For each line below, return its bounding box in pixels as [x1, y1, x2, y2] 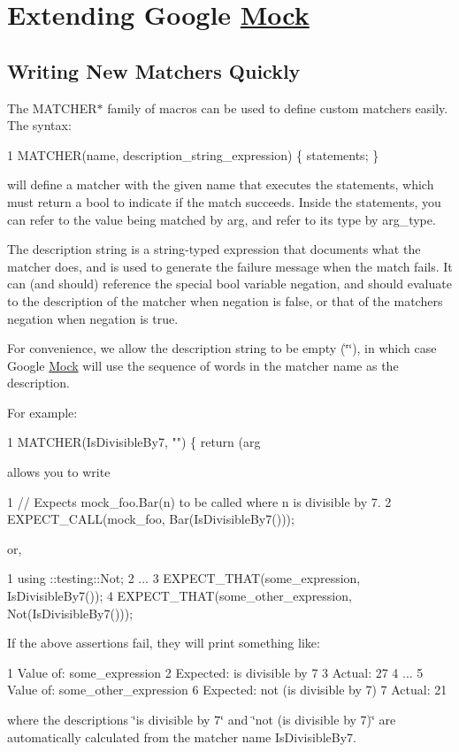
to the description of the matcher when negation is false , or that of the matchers [7, 291, 443, 310]
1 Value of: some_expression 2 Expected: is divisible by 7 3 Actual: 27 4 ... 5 [7, 663, 424, 681]
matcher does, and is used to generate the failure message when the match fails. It [7, 257, 453, 275]
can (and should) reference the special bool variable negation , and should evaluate [7, 274, 452, 293]
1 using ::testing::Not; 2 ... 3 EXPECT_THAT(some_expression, [7, 569, 361, 587]
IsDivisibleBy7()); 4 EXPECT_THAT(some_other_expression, [7, 587, 352, 605]
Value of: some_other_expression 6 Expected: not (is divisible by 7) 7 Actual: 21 [7, 680, 448, 699]
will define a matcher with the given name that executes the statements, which [7, 175, 434, 194]
